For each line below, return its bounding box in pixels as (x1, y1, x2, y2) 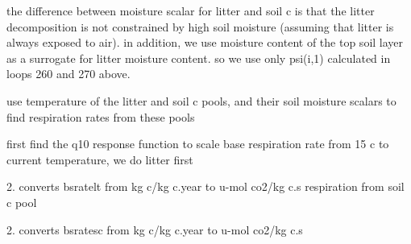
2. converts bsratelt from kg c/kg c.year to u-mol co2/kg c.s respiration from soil (6, 178, 405, 195)
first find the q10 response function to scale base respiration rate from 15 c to (6, 135, 389, 152)
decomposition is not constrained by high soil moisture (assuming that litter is (6, 18, 394, 35)
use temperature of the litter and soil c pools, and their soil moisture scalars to (6, 92, 396, 109)
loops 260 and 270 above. (6, 65, 131, 82)
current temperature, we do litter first (6, 151, 193, 167)
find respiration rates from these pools (6, 108, 195, 125)
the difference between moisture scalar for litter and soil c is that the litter (6, 2, 375, 19)
